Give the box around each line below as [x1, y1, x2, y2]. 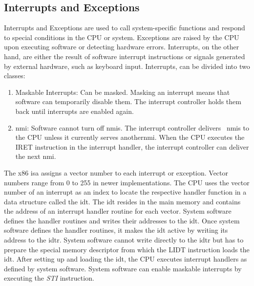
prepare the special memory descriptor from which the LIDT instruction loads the [4, 244, 250, 254]
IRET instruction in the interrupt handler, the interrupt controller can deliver [15, 141, 249, 152]
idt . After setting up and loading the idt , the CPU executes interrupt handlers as [4, 254, 247, 264]
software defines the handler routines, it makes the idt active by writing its [4, 225, 228, 235]
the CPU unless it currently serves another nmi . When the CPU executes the [15, 132, 245, 142]
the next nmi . [15, 151, 56, 161]
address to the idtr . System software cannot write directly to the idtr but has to [4, 235, 244, 245]
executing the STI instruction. [4, 273, 94, 283]
